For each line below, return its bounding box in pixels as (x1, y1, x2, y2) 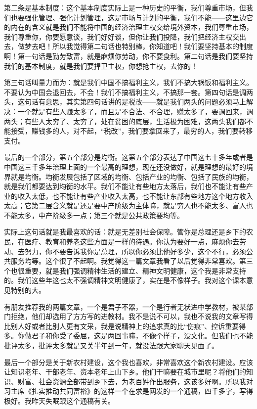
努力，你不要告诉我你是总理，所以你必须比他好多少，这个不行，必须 (24, 246, 246, 256)
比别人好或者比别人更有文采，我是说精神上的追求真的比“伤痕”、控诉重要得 (4, 320, 246, 331)
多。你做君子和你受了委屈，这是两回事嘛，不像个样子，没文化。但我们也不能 (4, 330, 253, 341)
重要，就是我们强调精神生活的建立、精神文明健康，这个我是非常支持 (24, 265, 246, 275)
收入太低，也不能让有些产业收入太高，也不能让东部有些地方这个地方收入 (17, 190, 253, 201)
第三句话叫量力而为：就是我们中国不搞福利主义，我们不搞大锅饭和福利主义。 (4, 77, 253, 88)
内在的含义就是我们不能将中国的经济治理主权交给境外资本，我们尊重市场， (10, 22, 253, 32)
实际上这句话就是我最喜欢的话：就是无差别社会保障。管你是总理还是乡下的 (4, 227, 246, 237)
